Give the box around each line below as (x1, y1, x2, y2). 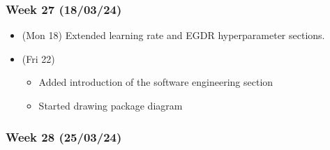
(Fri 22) (22, 51, 55, 66)
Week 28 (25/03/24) (6, 128, 122, 145)
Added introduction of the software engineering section (38, 75, 273, 89)
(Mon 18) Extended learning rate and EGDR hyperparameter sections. (22, 28, 325, 43)
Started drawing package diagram (38, 98, 183, 112)
